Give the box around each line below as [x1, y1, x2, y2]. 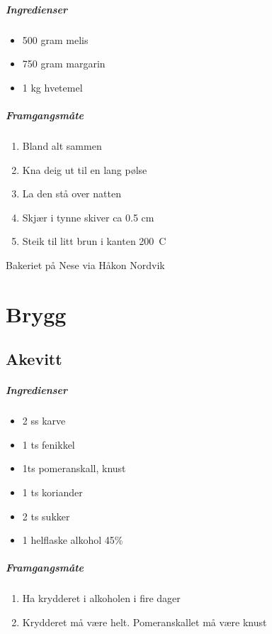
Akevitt [6, 348, 62, 370]
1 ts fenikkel [22, 437, 75, 452]
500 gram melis [22, 32, 89, 47]
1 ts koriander [22, 484, 83, 499]
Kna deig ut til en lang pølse [22, 162, 147, 177]
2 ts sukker [22, 508, 70, 523]
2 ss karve [22, 413, 66, 428]
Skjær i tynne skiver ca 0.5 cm [22, 209, 154, 224]
